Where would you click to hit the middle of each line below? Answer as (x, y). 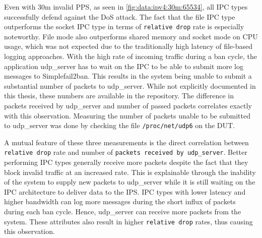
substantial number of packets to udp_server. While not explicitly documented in (130, 85)
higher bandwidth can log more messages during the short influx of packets (120, 201)
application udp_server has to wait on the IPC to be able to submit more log (124, 66)
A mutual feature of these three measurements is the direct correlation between (126, 142)
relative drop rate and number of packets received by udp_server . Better (126, 152)
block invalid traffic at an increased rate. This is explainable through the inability (130, 172)
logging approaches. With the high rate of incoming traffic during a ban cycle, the (130, 56)
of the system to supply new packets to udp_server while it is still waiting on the (130, 182)
